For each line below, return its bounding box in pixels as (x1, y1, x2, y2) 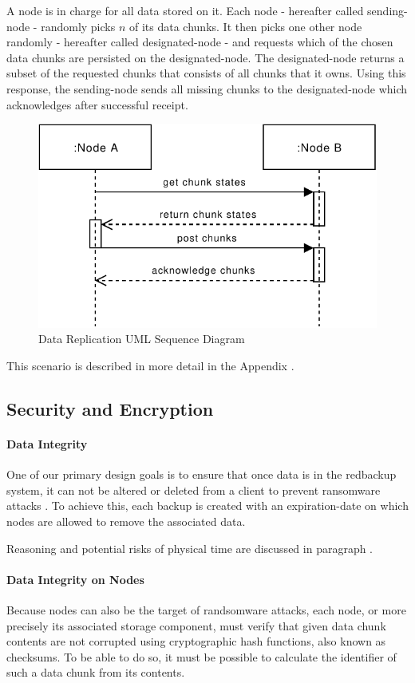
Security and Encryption (6, 397, 214, 421)
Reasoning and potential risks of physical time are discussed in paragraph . (6, 539, 373, 556)
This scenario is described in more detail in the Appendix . (6, 357, 294, 374)
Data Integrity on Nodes (6, 570, 144, 587)
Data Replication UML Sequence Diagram (38, 330, 245, 347)
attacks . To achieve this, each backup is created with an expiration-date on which (6, 497, 409, 514)
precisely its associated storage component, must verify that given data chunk (6, 617, 386, 634)
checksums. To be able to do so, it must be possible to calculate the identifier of (6, 648, 397, 665)
